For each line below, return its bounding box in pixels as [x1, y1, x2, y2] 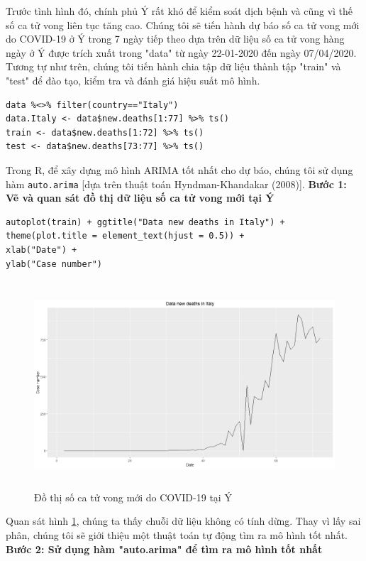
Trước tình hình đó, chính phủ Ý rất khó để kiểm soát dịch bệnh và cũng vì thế [6, 4, 353, 18]
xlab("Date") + [6, 244, 77, 255]
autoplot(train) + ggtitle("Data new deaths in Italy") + [6, 217, 285, 227]
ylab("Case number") [6, 258, 103, 269]
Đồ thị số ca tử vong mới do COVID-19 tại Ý [34, 489, 232, 504]
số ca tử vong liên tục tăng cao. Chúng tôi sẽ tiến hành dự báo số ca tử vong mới [6, 17, 360, 32]
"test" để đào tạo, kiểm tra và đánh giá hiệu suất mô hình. [6, 72, 260, 87]
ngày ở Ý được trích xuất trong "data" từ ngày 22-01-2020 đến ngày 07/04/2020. [6, 45, 357, 60]
